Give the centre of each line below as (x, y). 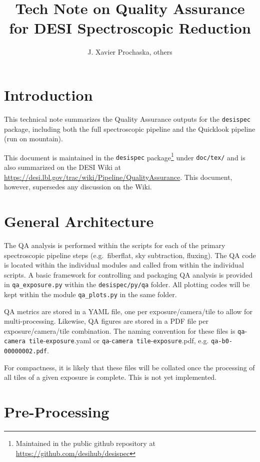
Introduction (48, 94)
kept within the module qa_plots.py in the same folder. (90, 294)
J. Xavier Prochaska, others (130, 52)
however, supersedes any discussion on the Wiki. (78, 187)
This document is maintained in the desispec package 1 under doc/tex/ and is (125, 156)
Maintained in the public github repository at (85, 443)
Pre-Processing (57, 412)
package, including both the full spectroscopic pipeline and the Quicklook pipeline (130, 129)
